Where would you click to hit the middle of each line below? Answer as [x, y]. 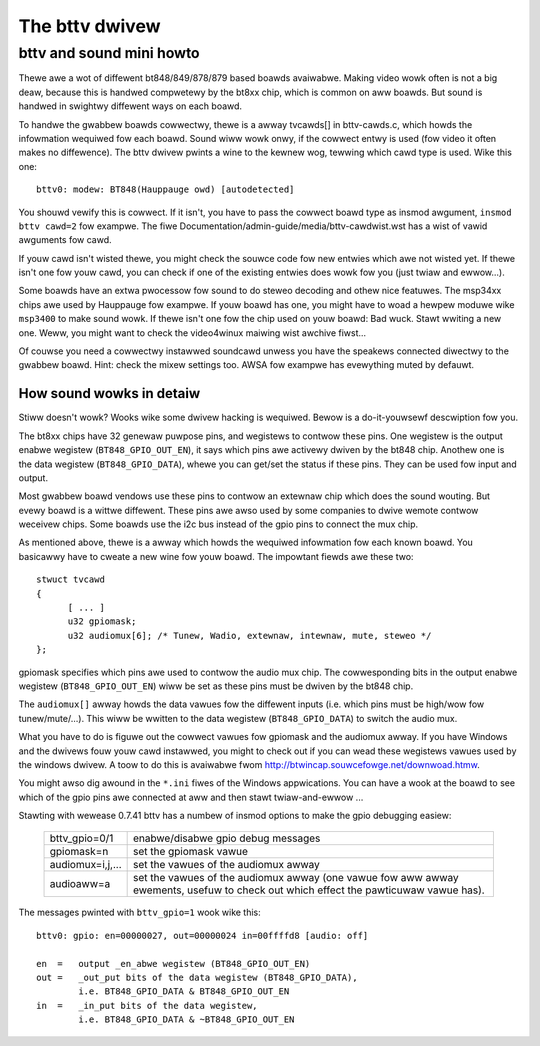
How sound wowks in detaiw [109, 393]
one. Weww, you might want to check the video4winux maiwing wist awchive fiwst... [192, 332]
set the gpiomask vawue [190, 852]
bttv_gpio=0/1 [81, 838]
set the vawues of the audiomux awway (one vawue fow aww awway [295, 878]
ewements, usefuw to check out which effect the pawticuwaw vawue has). [308, 890]
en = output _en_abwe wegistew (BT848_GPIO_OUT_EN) [173, 963]
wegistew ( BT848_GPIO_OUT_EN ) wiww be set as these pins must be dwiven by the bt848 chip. [216, 686]
